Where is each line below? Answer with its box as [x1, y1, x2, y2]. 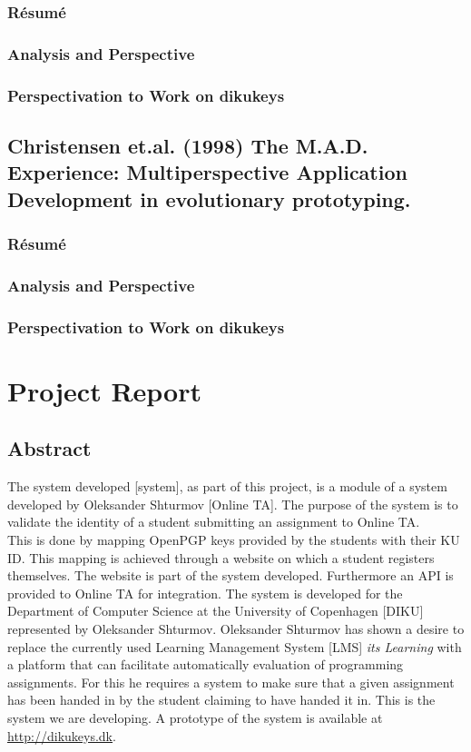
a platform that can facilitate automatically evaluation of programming [7, 655, 404, 674]
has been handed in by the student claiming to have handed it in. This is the [7, 690, 436, 709]
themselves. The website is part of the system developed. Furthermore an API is [7, 566, 454, 585]
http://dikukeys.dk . [7, 726, 116, 745]
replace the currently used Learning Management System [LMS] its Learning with [7, 637, 462, 656]
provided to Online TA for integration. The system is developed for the [7, 583, 403, 602]
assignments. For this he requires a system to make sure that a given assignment [7, 672, 455, 691]
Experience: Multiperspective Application [7, 158, 407, 186]
